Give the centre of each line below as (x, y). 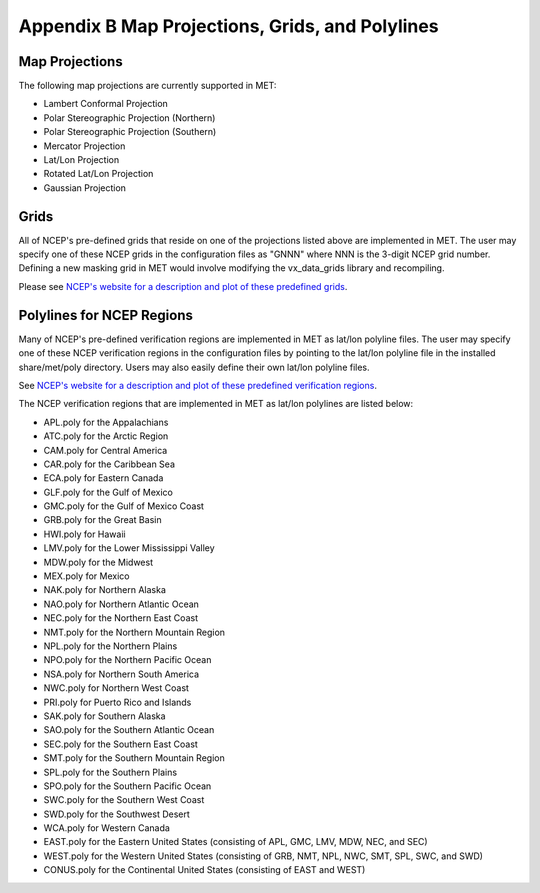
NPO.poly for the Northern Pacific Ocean (127, 660)
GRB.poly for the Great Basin (102, 520)
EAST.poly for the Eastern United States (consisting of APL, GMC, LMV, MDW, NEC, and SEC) (236, 842)
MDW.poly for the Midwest (98, 562)
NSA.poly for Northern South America (121, 674)
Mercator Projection (84, 146)
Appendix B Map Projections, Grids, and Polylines (228, 26)
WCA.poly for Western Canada (106, 828)
